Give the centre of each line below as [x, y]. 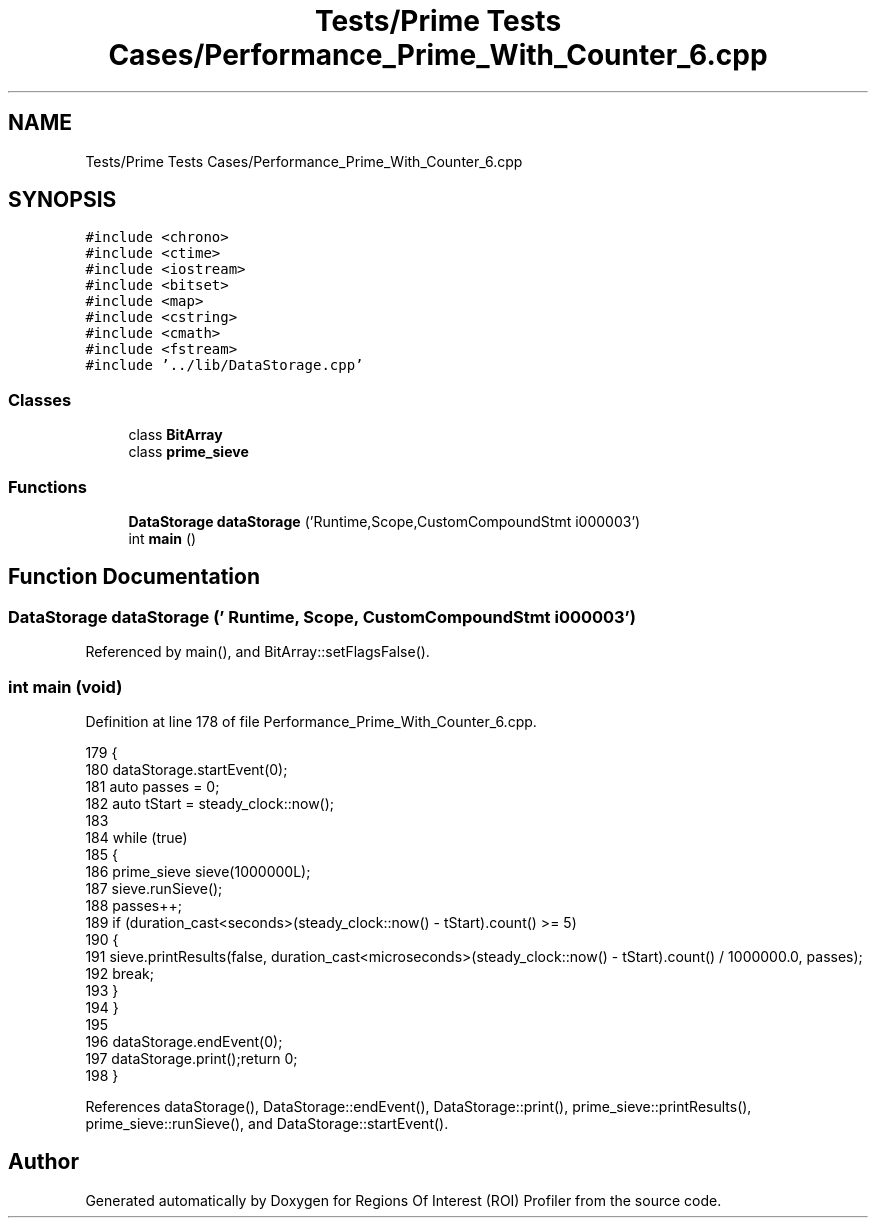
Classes [40, 399]
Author [43, 1162]
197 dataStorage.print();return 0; [191, 1058]
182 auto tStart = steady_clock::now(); [210, 803]
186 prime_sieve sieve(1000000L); [198, 871]
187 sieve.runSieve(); [154, 888]
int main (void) [65, 686]
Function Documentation [134, 577]
